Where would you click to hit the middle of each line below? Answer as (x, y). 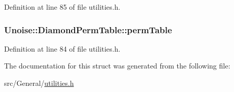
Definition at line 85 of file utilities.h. (62, 7)
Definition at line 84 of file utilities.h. (62, 48)
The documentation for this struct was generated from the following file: (117, 66)
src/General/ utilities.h (39, 83)
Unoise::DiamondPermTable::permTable (88, 29)
